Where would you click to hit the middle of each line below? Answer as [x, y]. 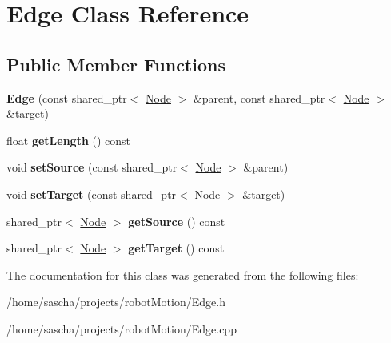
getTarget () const [176, 248]
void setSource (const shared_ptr [92, 167]
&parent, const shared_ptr [259, 97]
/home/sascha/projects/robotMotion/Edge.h [116, 302]
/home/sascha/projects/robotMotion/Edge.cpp [122, 328]
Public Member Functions [116, 64]
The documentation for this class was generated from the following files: [183, 274]
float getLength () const [69, 140]
